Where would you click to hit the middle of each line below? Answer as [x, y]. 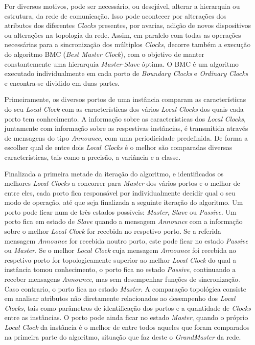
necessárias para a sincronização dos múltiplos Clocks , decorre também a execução [127, 44]
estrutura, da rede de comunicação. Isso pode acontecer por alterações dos [116, 15]
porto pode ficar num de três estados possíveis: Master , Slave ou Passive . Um [120, 211]
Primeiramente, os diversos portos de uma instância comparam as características [125, 99]
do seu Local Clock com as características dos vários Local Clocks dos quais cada [124, 109]
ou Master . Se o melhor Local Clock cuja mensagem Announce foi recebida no [120, 250]
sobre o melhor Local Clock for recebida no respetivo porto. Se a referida [113, 231]
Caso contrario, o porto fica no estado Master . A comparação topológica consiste [125, 288]
